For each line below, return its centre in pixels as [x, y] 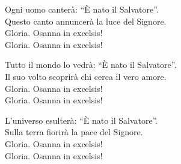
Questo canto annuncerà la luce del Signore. [86, 21]
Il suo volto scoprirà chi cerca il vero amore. [86, 76]
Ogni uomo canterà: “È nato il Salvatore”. [82, 9]
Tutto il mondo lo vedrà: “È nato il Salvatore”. [91, 65]
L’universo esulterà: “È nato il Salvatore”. [81, 120]
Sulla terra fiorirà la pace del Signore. [74, 132]
